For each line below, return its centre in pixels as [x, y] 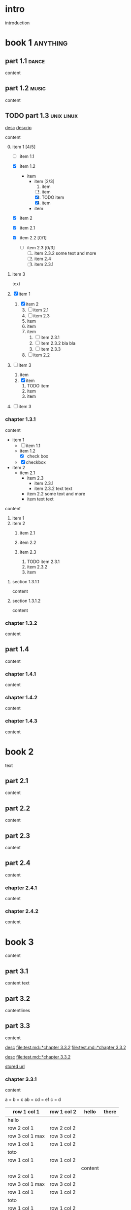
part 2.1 [17, 781]
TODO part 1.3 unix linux [42, 116]
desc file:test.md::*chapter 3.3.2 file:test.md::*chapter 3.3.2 [66, 1047]
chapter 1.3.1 [20, 419]
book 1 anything [36, 43]
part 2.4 [18, 863]
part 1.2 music [25, 88]
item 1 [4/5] [24, 147]
